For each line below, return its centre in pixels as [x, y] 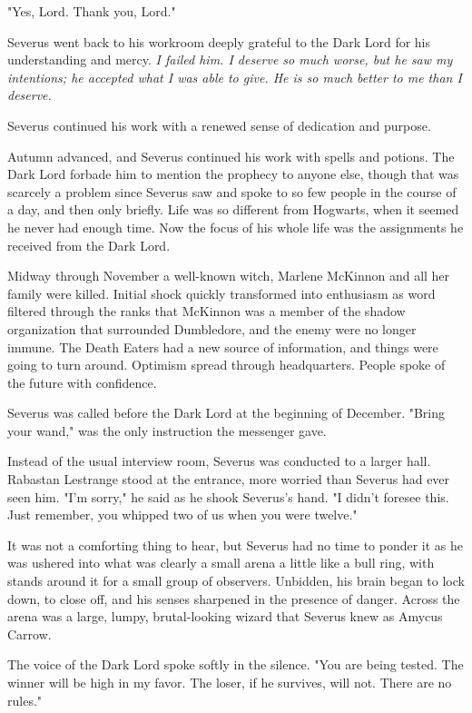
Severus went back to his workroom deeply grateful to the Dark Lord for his [219, 41]
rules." [25, 700]
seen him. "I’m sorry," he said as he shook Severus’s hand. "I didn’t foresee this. [228, 496]
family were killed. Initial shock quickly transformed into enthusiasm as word [221, 293]
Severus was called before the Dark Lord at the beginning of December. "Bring [226, 413]
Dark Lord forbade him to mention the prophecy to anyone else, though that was [233, 174]
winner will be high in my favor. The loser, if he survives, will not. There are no [230, 682]
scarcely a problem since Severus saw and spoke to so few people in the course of [232, 191]
